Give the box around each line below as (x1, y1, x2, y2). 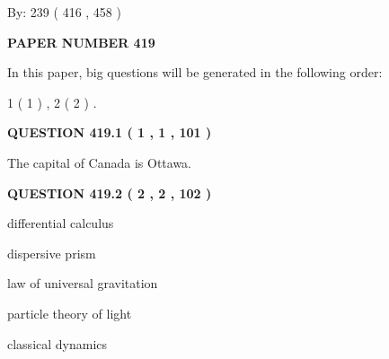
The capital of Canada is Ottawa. (7, 153, 192, 171)
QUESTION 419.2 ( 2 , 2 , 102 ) (7, 183, 212, 202)
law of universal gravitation (7, 274, 158, 293)
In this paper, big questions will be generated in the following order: (7, 63, 383, 82)
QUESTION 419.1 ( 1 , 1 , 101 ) (7, 123, 212, 142)
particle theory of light (7, 303, 132, 322)
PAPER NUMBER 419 (7, 32, 155, 51)
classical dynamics (7, 334, 108, 353)
